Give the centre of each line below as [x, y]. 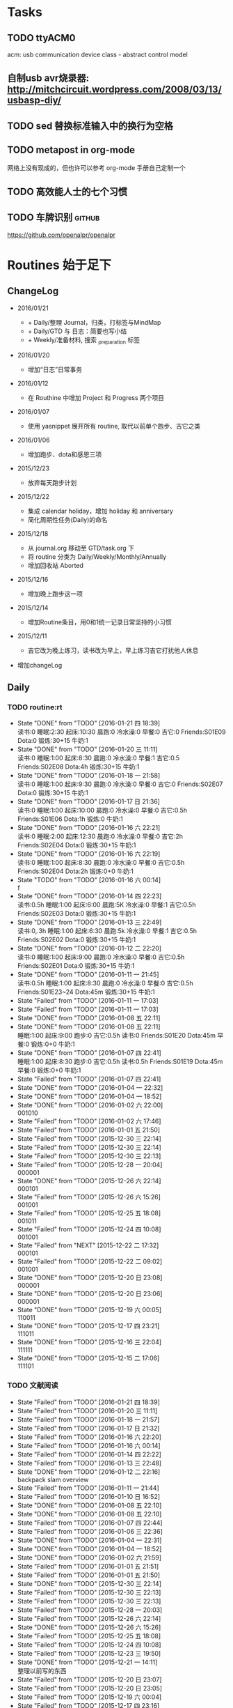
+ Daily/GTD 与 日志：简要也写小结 [77, 331]
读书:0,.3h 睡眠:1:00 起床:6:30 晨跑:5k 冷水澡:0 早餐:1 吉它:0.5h [107, 931]
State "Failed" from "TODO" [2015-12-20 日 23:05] [89, 1688]
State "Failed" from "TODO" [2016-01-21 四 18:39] [88, 1402]
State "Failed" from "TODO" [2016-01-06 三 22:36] [90, 1531]
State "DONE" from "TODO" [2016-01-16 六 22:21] [89, 828]
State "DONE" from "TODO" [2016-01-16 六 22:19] [89, 854]
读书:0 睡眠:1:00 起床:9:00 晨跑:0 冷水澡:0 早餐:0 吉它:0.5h [101, 957]
